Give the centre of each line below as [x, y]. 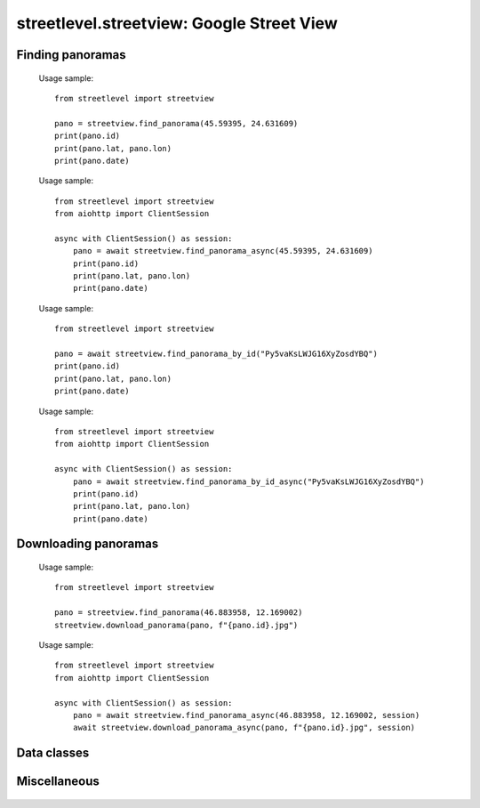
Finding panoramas [71, 55]
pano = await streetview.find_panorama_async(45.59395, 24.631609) [223, 251]
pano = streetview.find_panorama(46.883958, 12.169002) [179, 613]
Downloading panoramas [88, 544]
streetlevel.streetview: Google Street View [177, 23]
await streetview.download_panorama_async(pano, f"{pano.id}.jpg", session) [244, 728]
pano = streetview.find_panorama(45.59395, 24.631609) [176, 123]
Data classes [53, 753]
